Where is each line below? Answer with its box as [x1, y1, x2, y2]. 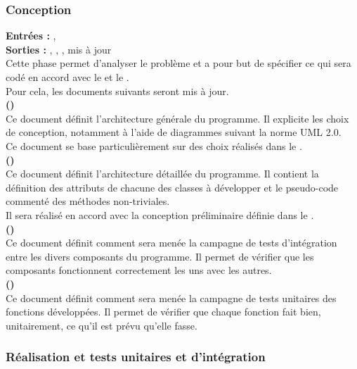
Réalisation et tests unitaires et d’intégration [6, 348, 266, 365]
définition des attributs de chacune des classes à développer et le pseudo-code [6, 180, 339, 194]
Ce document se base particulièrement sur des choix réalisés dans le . [6, 138, 302, 153]
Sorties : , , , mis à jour [6, 42, 112, 56]
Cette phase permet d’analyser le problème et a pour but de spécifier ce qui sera [6, 56, 351, 70]
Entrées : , [6, 28, 56, 43]
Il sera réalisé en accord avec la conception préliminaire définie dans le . [6, 207, 314, 222]
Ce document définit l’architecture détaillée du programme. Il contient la [6, 166, 319, 181]
